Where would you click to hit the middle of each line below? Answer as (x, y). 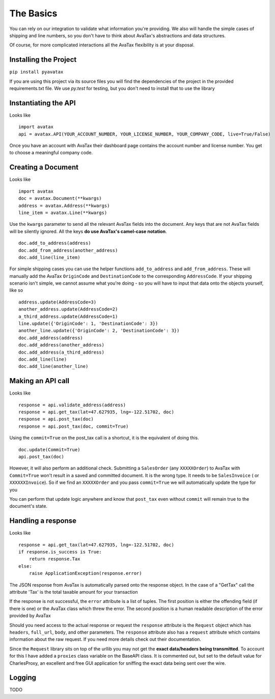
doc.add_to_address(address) (55, 243)
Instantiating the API (43, 103)
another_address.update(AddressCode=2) (68, 309)
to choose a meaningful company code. (51, 153)
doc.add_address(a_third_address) (61, 352)
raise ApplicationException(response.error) (85, 573)
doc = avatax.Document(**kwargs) (60, 199)
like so (16, 290)
